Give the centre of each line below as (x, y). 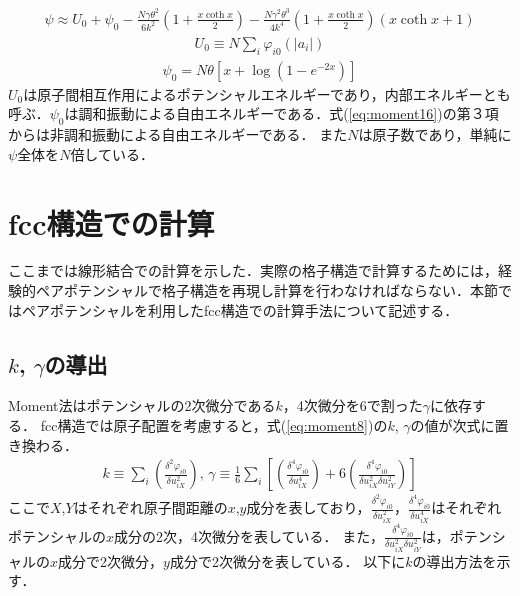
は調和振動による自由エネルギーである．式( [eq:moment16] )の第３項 (281, 113)
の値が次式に (452, 425)
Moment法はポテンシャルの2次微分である (142, 405)
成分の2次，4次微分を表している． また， (249, 535)
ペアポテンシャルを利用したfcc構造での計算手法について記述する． (240, 309)
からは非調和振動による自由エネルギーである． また (178, 134)
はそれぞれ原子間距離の (150, 507)
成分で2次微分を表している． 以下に (287, 560)
